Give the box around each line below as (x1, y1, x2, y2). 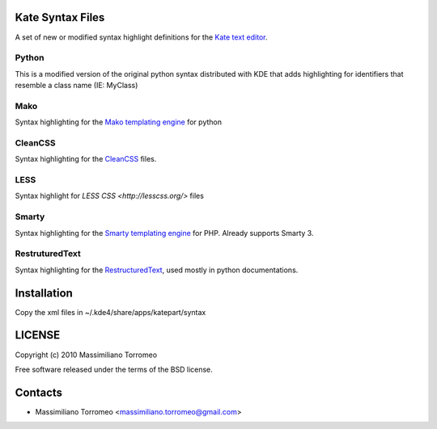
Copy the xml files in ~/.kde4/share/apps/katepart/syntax (15, 307, 206, 317)
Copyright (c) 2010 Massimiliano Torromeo (15, 350, 158, 360)
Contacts (15, 385, 63, 399)
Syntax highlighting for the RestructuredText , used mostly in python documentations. (15, 265, 299, 275)
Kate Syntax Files (15, 11, 105, 24)
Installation (15, 286, 73, 300)
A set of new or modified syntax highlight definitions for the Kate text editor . (15, 32, 268, 42)
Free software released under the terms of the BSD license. (15, 364, 214, 374)
